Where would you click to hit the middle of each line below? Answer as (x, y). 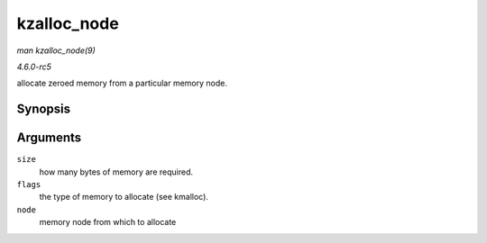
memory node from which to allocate (108, 222)
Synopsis (44, 109)
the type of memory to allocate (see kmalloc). (124, 197)
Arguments (49, 138)
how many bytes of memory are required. (116, 172)
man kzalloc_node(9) (56, 50)
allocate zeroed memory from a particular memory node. (122, 83)
